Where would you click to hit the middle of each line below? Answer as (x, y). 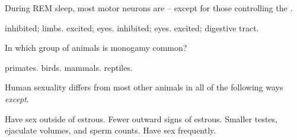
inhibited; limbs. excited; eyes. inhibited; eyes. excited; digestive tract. (132, 27)
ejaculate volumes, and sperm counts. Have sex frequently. (111, 130)
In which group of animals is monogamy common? (96, 48)
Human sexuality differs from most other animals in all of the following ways (144, 87)
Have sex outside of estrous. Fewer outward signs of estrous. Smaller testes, (141, 118)
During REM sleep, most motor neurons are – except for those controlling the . (149, 8)
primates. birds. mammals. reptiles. (69, 67)
